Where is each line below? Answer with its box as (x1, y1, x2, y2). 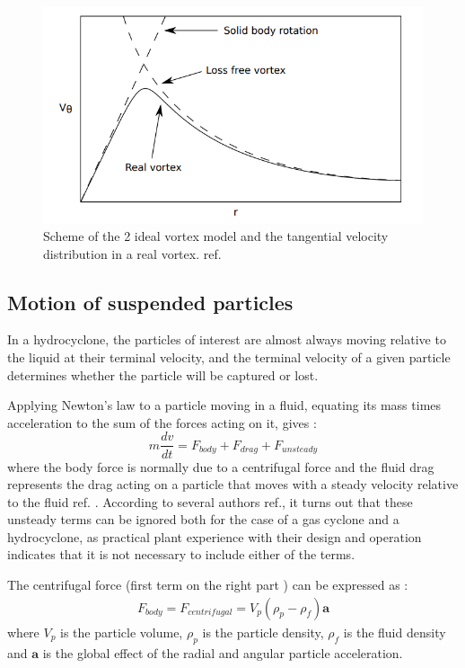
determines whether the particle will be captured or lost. (7, 365, 319, 384)
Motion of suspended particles (7, 288, 294, 316)
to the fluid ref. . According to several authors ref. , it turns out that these (7, 492, 413, 511)
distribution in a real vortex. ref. (43, 244, 222, 263)
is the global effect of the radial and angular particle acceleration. (42, 643, 403, 662)
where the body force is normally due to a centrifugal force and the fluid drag (7, 457, 434, 476)
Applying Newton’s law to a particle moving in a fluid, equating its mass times (7, 396, 442, 414)
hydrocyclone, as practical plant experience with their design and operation (7, 527, 422, 546)
